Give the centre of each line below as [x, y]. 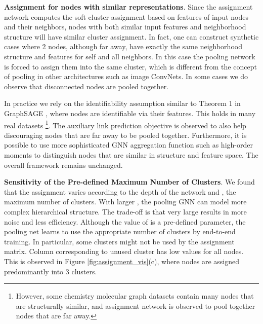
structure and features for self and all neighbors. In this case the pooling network [130, 56]
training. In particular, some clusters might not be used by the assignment [119, 241]
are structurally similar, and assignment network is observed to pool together [136, 305]
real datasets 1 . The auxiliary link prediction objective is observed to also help [125, 124]
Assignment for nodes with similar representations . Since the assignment [128, 7]
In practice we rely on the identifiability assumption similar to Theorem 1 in [122, 103]
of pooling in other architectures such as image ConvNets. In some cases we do [126, 76]
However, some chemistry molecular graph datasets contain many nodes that [135, 296]
